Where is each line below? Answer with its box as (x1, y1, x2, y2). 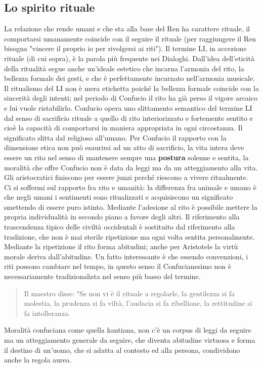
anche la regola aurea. (4, 354, 72, 365)
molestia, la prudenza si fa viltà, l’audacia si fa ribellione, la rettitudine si (24, 298, 252, 308)
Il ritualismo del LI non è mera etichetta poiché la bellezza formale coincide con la (4, 82, 259, 93)
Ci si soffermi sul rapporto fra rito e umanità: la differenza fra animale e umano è (4, 181, 256, 192)
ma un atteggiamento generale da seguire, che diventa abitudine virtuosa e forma (4, 335, 255, 345)
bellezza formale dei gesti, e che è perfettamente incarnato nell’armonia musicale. (4, 73, 255, 83)
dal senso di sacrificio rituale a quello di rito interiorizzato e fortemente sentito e (4, 112, 253, 123)
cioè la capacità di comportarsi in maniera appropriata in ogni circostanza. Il (4, 122, 243, 133)
